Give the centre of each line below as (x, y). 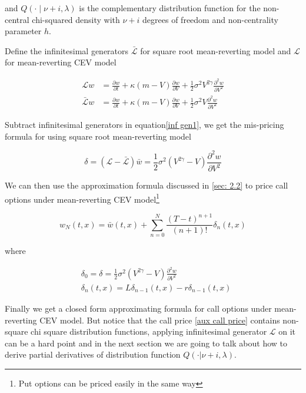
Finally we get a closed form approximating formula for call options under (138, 308)
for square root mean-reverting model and (216, 50)
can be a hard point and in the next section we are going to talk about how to (146, 343)
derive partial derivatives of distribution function (93, 354)
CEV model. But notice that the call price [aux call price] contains (160, 320)
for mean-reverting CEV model (61, 62)
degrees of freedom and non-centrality (210, 19)
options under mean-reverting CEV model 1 (82, 198)
